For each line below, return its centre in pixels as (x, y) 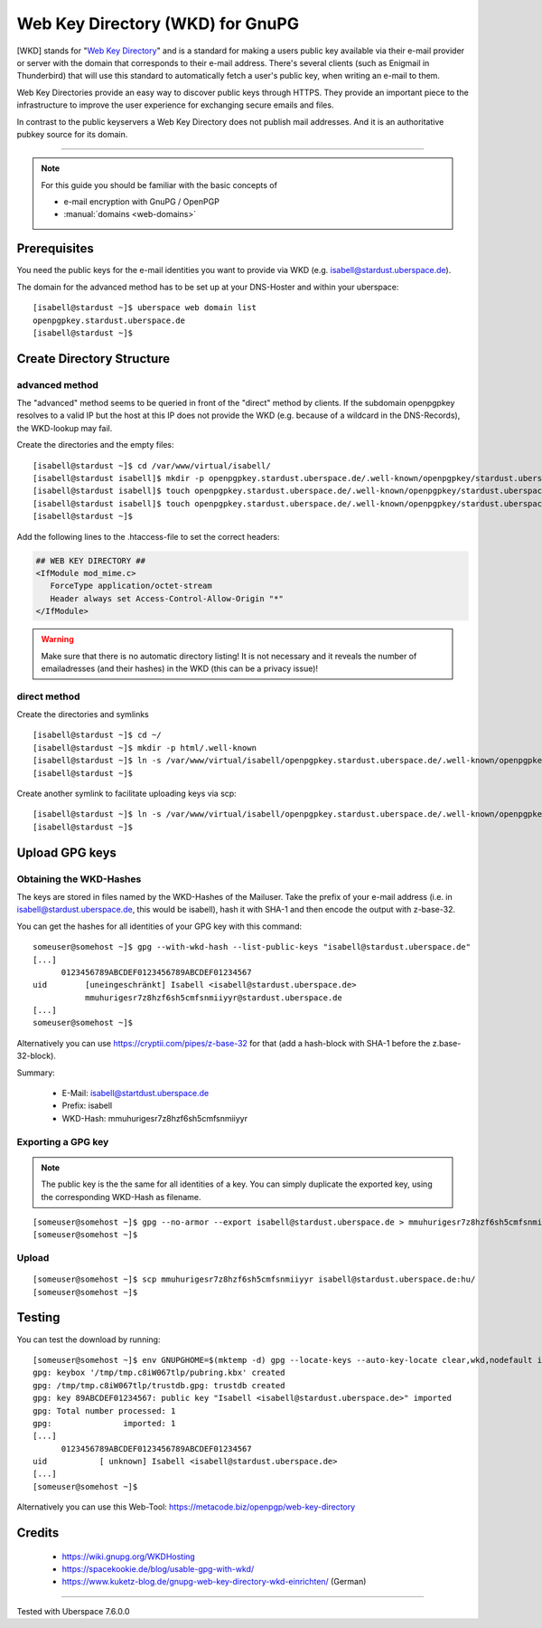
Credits (38, 1533)
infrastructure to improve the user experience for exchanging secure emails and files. (175, 105)
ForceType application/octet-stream (131, 586)
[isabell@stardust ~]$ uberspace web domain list (145, 308)
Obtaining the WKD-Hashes (79, 879)
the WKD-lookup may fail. (65, 428)
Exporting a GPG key (63, 1141)
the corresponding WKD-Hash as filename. (121, 1197)
